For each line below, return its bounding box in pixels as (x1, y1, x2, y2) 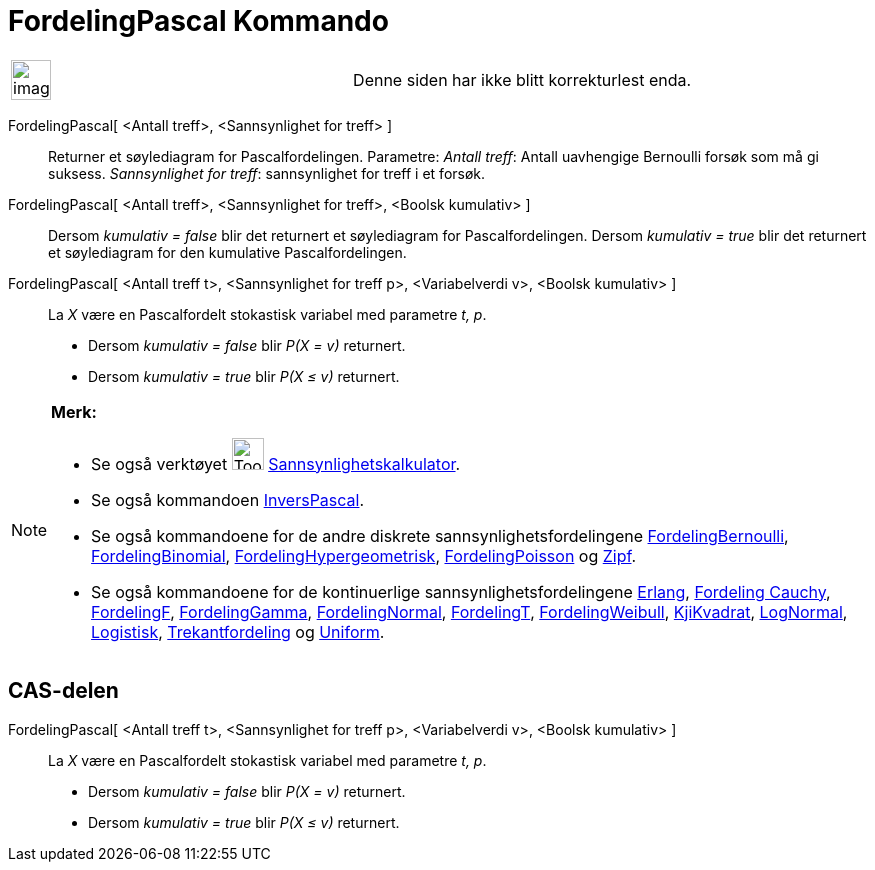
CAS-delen (8, 678, 119, 704)
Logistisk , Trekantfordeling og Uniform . (91, 621, 385, 642)
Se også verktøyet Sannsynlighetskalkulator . (91, 453, 461, 474)
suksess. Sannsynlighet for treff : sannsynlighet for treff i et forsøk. (48, 164, 486, 182)
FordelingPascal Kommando (8, 4, 389, 38)
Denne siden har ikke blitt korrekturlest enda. (353, 69, 692, 90)
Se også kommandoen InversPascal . (91, 489, 365, 510)
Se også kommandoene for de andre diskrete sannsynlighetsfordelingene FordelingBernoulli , (91, 525, 789, 546)
